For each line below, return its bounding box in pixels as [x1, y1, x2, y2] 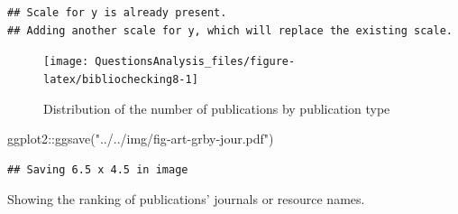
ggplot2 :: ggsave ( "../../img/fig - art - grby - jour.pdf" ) [7, 129, 274, 148]
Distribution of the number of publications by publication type [43, 98, 390, 117]
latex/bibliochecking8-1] [43, 72, 198, 86]
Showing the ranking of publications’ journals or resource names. [7, 190, 365, 209]
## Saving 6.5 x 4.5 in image [7, 163, 188, 176]
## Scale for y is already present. [7, 6, 227, 19]
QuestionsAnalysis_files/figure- [95, 55, 296, 69]
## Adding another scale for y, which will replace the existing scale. [7, 23, 453, 37]
